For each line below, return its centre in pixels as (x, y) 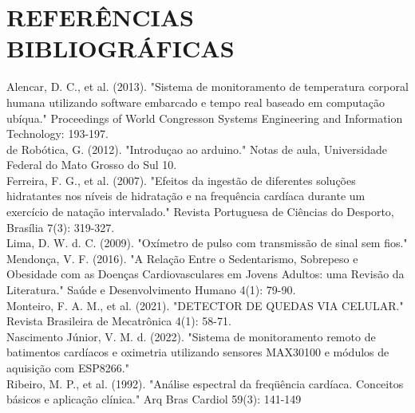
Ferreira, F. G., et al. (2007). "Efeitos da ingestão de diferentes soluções (181, 180)
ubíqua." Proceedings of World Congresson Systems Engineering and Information (205, 118)
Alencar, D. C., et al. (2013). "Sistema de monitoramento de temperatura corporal (207, 87)
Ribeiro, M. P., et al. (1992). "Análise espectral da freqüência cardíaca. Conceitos (205, 383)
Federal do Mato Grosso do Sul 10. (92, 165)
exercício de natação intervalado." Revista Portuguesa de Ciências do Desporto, (200, 212)
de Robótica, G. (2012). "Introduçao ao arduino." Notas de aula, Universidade (197, 149)
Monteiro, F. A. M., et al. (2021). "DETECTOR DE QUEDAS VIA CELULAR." (205, 305)
